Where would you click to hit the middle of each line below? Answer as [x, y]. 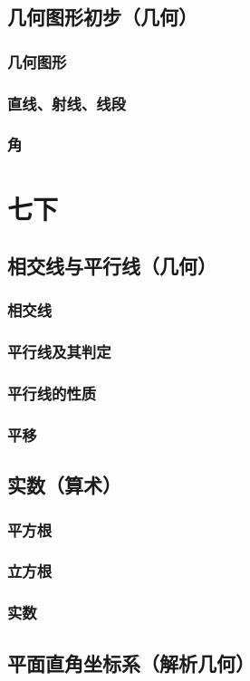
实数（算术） [64, 485]
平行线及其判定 [59, 352]
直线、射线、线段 [67, 103]
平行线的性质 [52, 393]
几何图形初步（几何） [102, 17]
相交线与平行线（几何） [112, 266]
